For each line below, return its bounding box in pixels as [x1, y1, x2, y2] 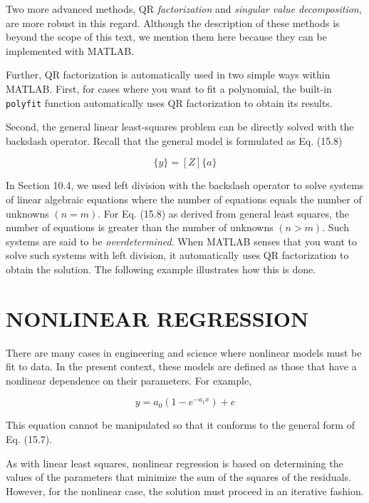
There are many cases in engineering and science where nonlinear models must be [6, 345, 362, 360]
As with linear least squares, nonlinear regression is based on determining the [6, 455, 343, 470]
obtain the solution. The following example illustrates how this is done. [6, 261, 316, 276]
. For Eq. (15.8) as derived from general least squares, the [98, 205, 350, 220]
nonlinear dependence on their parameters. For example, [6, 372, 252, 387]
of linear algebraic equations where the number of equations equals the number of [6, 192, 362, 206]
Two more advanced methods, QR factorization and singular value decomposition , [6, 1, 362, 16]
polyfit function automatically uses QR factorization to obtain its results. [6, 95, 333, 110]
